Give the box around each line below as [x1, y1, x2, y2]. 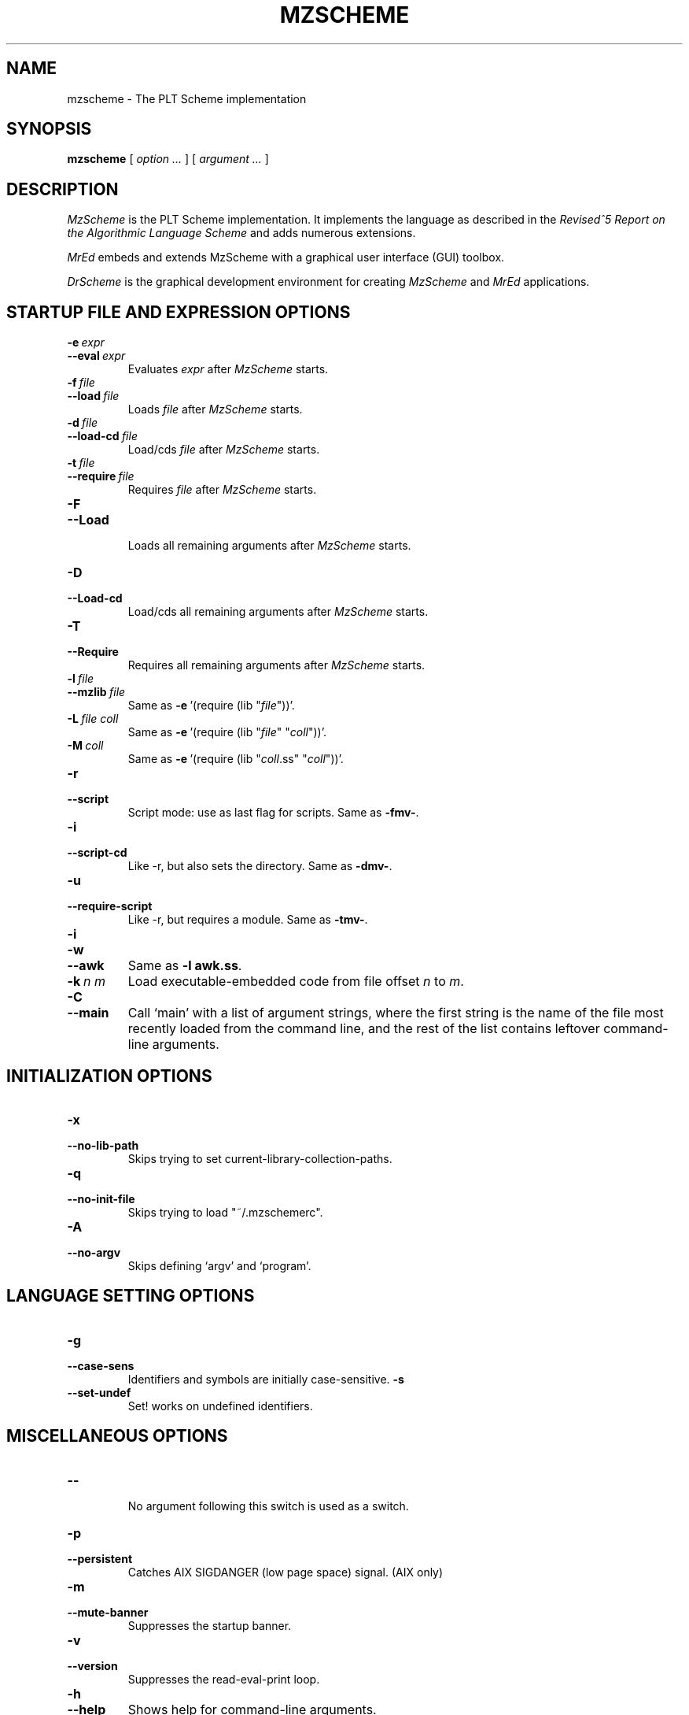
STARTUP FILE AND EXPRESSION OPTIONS [6, 302, 351, 322]
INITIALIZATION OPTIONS [6, 1065, 212, 1086]
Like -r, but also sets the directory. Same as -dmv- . [127, 859, 392, 873]
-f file [67, 376, 95, 390]
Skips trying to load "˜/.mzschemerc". [127, 1205, 323, 1219]
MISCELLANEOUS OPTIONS [6, 1426, 228, 1446]
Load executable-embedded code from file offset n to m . [127, 973, 464, 990]
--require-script [67, 899, 153, 913]
